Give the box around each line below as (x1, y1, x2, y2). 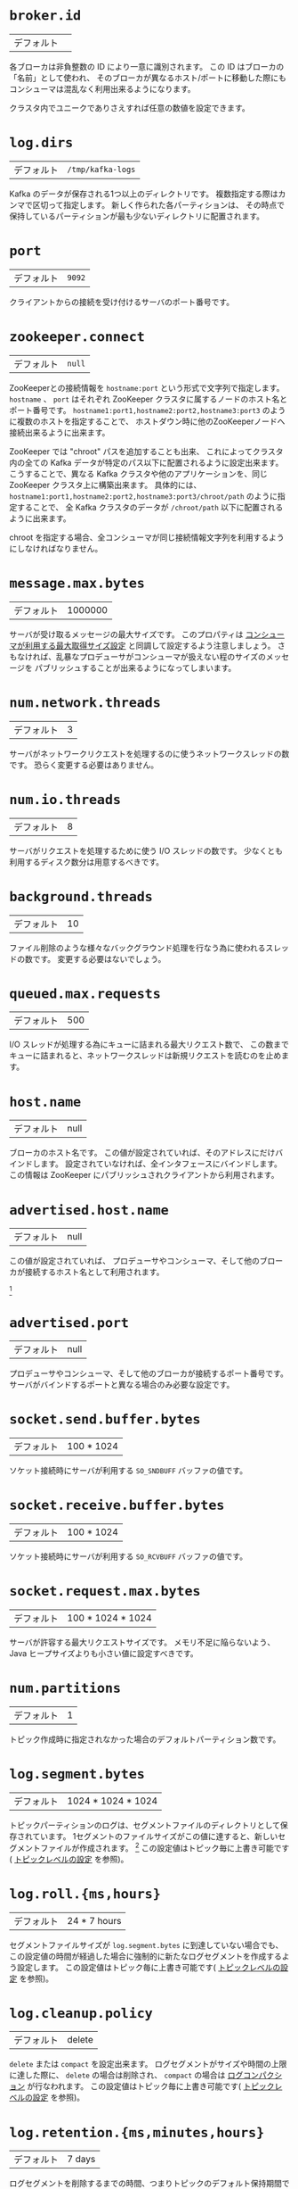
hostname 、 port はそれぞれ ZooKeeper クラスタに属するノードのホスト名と (9, 394, 288, 404)
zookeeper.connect (9, 328, 145, 345)
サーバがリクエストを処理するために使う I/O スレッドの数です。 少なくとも (9, 845, 283, 856)
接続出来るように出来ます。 (9, 427, 110, 437)
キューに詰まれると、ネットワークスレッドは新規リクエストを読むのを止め (9, 1050, 282, 1061)
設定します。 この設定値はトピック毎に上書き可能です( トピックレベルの (16, 1961, 281, 1972)
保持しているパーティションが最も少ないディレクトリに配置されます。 (9, 211, 265, 221)
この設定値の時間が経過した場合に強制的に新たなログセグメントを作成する (9, 1951, 282, 1961)
